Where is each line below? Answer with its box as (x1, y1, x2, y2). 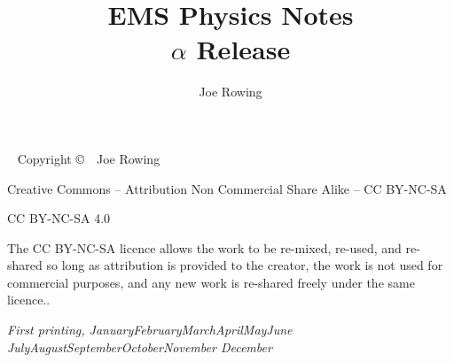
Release (196, 31, 291, 67)
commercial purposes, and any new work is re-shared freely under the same (7, 273, 415, 291)
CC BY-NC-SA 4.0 (7, 209, 111, 227)
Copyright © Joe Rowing (17, 149, 160, 167)
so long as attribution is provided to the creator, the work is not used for (46, 256, 443, 274)
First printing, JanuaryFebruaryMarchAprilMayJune (7, 320, 293, 339)
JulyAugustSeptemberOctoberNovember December (7, 337, 272, 356)
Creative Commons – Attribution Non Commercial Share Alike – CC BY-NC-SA (7, 179, 447, 197)
